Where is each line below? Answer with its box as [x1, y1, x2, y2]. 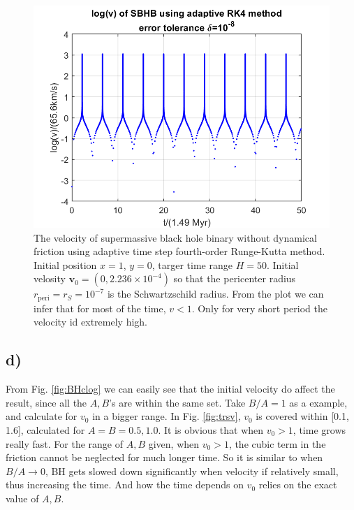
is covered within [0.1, [256, 409, 349, 423]
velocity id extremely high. [34, 314, 147, 329]
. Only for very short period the [191, 300, 327, 315]
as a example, [289, 395, 348, 409]
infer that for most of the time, [34, 300, 166, 315]
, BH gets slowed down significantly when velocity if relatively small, [45, 463, 339, 478]
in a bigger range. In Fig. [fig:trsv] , [92, 409, 241, 423]
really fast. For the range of [6, 436, 124, 451]
